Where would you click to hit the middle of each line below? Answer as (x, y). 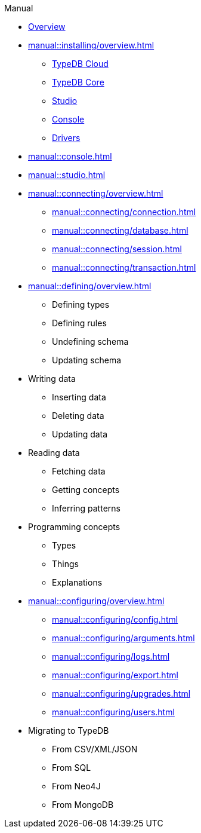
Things (65, 564)
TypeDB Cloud (80, 64)
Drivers (66, 138)
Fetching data (79, 471)
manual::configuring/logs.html (111, 656)
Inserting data (79, 397)
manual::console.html (70, 156)
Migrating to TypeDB (69, 731)
